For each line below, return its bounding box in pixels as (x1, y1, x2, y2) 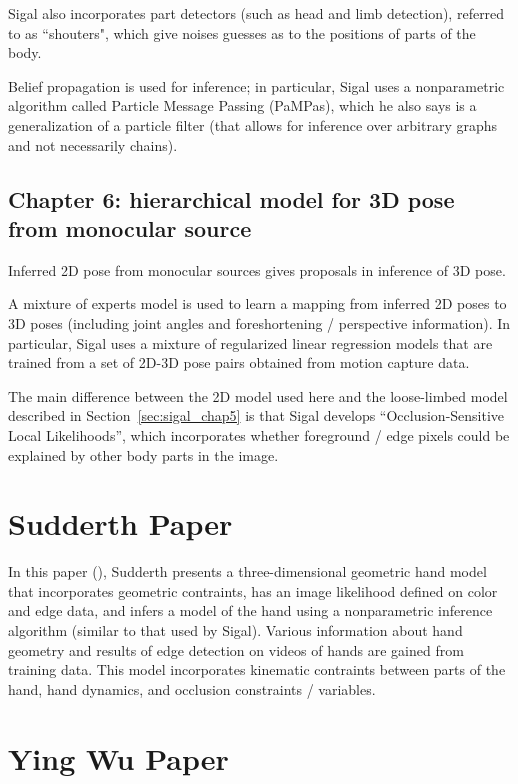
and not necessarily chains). (8, 134, 178, 155)
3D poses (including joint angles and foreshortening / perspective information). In (8, 312, 511, 333)
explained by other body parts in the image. (8, 444, 279, 465)
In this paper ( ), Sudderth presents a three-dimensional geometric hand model (8, 561, 487, 582)
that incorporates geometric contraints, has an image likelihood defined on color (8, 580, 498, 601)
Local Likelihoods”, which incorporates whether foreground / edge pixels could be (8, 424, 510, 445)
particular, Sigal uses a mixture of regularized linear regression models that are (8, 332, 493, 353)
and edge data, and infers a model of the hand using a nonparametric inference (8, 600, 493, 621)
